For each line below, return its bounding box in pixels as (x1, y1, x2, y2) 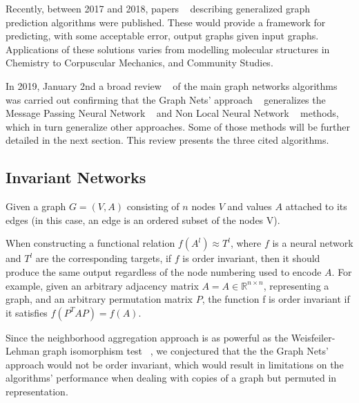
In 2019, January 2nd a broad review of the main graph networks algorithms (6, 78, 338, 93)
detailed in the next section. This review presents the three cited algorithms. (6, 133, 329, 147)
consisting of (126, 199, 179, 214)
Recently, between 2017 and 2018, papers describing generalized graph (6, 1, 311, 15)
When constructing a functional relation (6, 236, 175, 250)
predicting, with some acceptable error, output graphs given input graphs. (6, 28, 319, 43)
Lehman (6, 344, 40, 358)
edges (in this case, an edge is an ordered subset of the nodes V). (6, 212, 280, 227)
